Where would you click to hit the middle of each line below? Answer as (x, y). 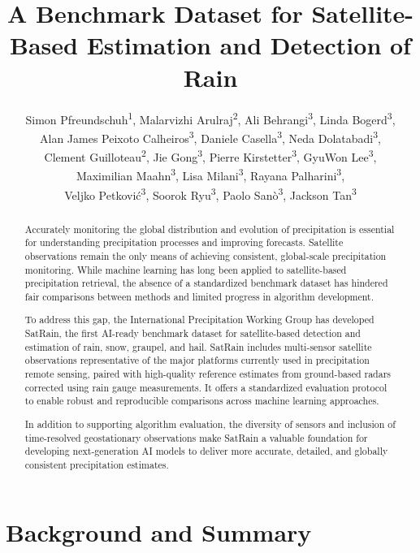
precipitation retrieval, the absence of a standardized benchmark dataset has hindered (206, 283)
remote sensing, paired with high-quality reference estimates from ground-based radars (208, 374)
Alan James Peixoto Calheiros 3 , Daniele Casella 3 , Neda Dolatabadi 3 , (210, 136)
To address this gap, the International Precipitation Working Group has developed (199, 320)
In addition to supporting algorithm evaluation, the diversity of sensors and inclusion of (210, 423)
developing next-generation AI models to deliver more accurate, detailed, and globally (206, 451)
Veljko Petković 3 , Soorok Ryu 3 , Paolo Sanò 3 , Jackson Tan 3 (210, 193)
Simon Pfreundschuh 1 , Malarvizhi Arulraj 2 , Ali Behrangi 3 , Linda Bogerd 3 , (210, 118)
